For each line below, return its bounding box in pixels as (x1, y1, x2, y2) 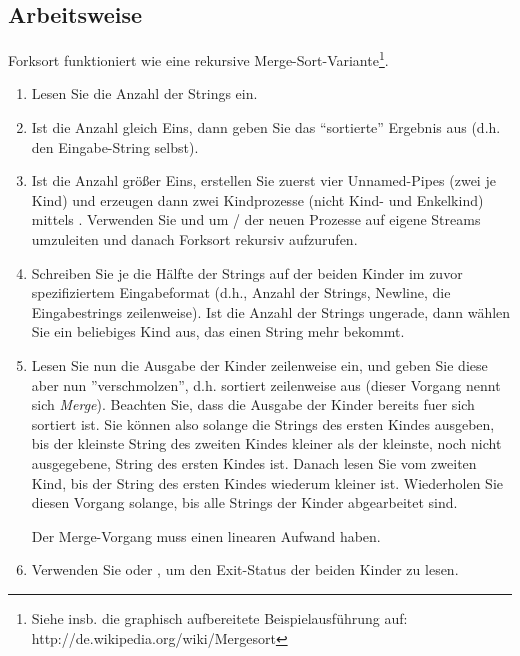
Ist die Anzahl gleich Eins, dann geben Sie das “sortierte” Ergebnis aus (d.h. (31, 117, 501, 138)
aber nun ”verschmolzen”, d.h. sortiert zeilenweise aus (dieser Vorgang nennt (31, 374, 501, 395)
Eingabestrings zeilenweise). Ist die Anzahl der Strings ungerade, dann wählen (31, 301, 511, 322)
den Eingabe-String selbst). (31, 136, 199, 157)
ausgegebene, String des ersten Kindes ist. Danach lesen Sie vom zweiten (31, 452, 477, 473)
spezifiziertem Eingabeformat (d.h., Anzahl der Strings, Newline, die (31, 282, 451, 303)
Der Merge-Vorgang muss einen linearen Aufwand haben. (31, 525, 381, 546)
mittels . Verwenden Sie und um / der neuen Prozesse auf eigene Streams (31, 209, 481, 230)
